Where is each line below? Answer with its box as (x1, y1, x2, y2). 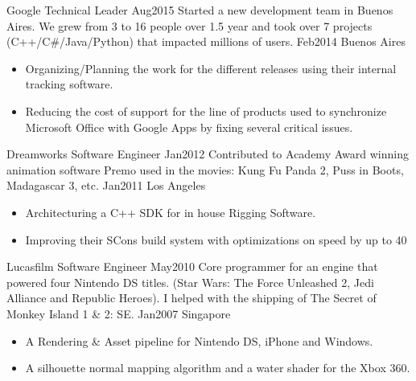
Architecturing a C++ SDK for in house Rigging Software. (25, 203, 316, 220)
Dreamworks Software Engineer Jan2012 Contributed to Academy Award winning (6, 145, 409, 162)
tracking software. (25, 76, 113, 92)
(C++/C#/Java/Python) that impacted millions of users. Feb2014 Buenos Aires (6, 33, 406, 50)
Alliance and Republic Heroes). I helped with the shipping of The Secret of (6, 289, 377, 306)
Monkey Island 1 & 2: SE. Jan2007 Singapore (6, 305, 231, 322)
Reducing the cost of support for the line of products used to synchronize (25, 102, 387, 119)
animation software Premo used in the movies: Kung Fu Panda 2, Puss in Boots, (6, 161, 404, 178)
